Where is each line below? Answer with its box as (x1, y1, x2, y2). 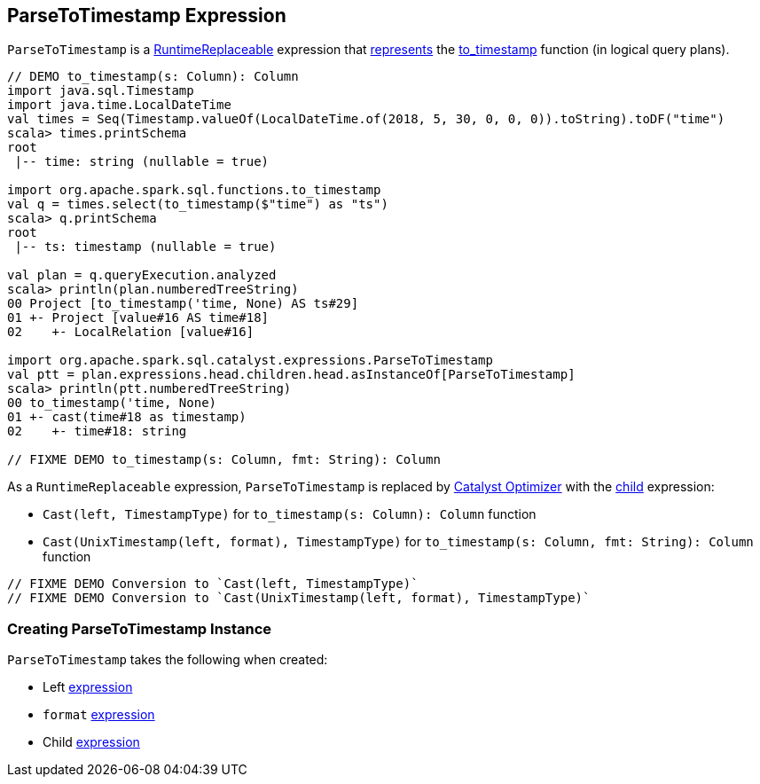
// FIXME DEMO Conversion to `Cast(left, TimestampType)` (7, 576, 419, 592)
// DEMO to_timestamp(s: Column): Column (7, 69, 299, 84)
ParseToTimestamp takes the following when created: (7, 652, 328, 668)
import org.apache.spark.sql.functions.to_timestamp (7, 183, 381, 198)
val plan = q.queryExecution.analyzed (7, 268, 277, 283)
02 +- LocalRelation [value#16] (7, 325, 255, 340)
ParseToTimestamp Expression (7, 4, 286, 27)
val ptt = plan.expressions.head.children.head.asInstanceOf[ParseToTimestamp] (7, 367, 576, 382)
